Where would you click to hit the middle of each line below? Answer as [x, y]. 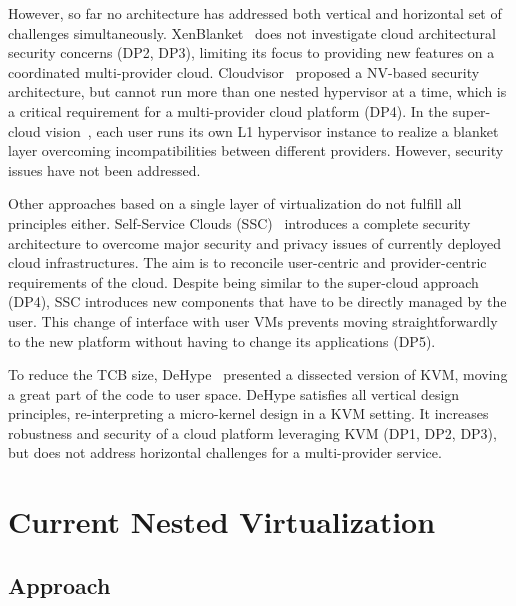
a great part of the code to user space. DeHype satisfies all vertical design [234, 393]
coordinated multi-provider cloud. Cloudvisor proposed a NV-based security [244, 71]
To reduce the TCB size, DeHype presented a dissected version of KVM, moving [258, 374]
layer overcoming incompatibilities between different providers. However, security [256, 150]
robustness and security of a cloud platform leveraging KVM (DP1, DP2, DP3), [252, 432]
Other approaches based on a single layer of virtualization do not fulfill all [235, 203]
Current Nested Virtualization [222, 521]
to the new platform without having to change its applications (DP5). [222, 340]
